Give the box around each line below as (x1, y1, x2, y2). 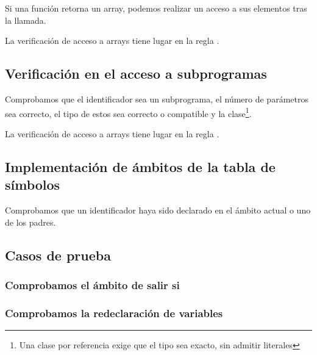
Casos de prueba (5, 245, 111, 264)
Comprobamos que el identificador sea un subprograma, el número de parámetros (5, 92, 308, 105)
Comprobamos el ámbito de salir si (5, 277, 180, 292)
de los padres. (5, 215, 56, 228)
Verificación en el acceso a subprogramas (5, 64, 267, 83)
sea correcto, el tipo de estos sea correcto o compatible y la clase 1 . (5, 105, 252, 120)
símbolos (5, 175, 60, 194)
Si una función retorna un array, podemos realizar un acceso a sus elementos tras (5, 2, 307, 14)
